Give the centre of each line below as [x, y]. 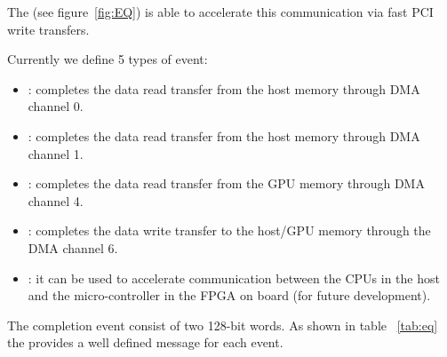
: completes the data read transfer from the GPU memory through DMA [226, 183]
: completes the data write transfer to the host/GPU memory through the [229, 230]
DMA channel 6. [73, 247]
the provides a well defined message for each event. [145, 342]
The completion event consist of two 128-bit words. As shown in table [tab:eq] [223, 325]
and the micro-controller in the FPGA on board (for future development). [229, 295]
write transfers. [48, 29]
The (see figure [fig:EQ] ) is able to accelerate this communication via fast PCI [220, 12]
